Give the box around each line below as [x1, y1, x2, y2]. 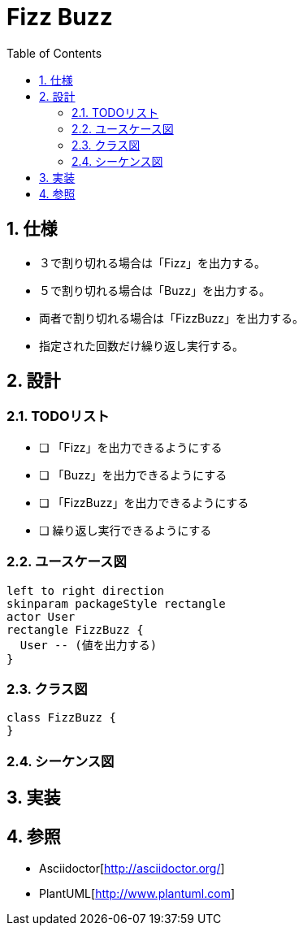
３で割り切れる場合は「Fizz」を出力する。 [39, 255, 266, 270]
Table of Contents [6, 46, 102, 60]
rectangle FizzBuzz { [6, 622, 144, 636]
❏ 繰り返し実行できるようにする [39, 522, 212, 537]
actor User [6, 609, 76, 623]
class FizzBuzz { [6, 711, 116, 725]
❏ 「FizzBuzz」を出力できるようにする [39, 495, 249, 509]
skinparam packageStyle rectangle [6, 596, 226, 610]
